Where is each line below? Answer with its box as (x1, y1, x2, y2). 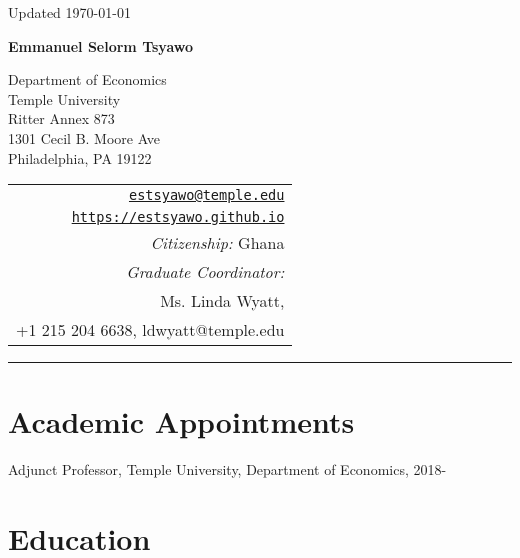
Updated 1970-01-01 (8, 2, 131, 22)
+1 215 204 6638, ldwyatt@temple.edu (16, 318, 285, 342)
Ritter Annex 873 (8, 108, 115, 129)
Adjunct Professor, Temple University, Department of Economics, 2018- (8, 459, 447, 480)
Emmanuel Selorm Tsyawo (8, 35, 194, 56)
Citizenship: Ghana (150, 231, 285, 255)
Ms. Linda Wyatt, (160, 289, 285, 313)
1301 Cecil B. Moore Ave (8, 127, 160, 148)
